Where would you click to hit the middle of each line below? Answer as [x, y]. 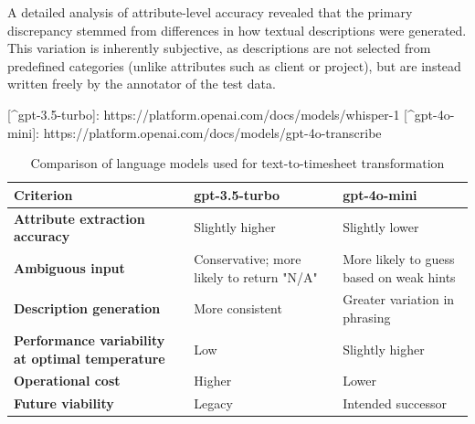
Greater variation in [399, 299]
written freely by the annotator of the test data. [142, 84]
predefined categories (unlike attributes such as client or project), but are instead [234, 65]
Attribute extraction [79, 218]
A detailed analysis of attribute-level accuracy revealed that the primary [210, 12]
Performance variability [90, 339]
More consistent [238, 308]
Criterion [43, 194]
